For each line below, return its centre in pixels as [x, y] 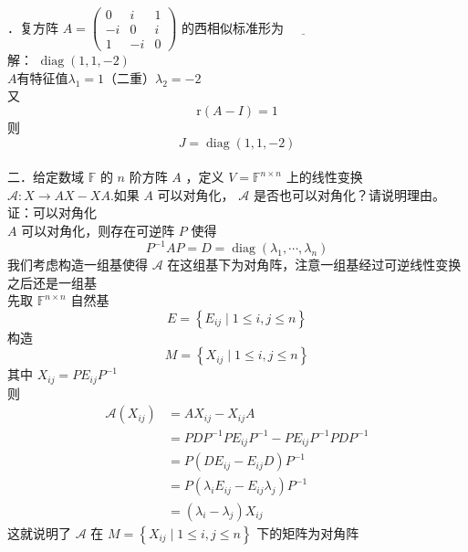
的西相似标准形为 [233, 27]
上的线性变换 [324, 177]
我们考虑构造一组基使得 [78, 264]
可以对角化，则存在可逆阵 [98, 230]
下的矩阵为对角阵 [308, 532]
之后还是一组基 [52, 282]
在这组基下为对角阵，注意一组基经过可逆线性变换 [314, 264]
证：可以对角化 [52, 212]
